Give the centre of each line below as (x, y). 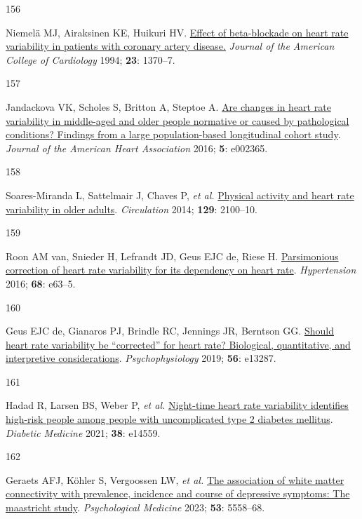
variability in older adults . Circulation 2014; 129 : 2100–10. (132, 209)
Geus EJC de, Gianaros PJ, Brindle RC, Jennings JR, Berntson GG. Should (170, 331)
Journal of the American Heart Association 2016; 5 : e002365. (137, 148)
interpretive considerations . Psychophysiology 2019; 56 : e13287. (141, 358)
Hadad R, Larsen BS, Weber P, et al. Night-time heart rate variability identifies (177, 405)
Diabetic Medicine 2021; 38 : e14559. (83, 432)
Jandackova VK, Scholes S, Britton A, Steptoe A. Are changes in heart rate (168, 106)
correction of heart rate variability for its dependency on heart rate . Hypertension (181, 270)
